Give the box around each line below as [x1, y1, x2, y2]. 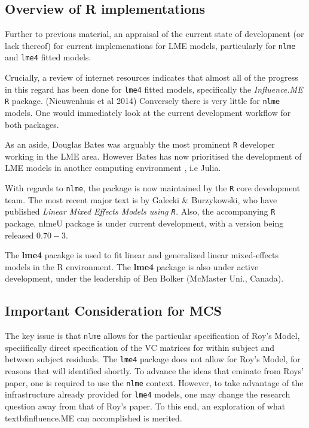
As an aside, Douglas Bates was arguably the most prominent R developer [5, 138, 275, 151]
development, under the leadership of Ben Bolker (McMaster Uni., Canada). [5, 272, 284, 285]
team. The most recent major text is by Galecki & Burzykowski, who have [5, 193, 277, 206]
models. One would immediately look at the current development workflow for [5, 106, 291, 119]
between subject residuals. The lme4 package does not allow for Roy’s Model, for [5, 353, 301, 365]
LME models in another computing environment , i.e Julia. [5, 161, 221, 174]
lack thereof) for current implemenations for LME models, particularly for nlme [5, 39, 296, 51]
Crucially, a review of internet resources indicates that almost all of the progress [5, 71, 298, 84]
